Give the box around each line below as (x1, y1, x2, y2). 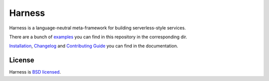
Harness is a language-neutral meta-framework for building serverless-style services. (9, 25, 186, 31)
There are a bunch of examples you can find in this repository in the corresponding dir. (9, 34, 187, 40)
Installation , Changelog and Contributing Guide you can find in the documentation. (9, 43, 178, 49)
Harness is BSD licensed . (9, 69, 61, 75)
